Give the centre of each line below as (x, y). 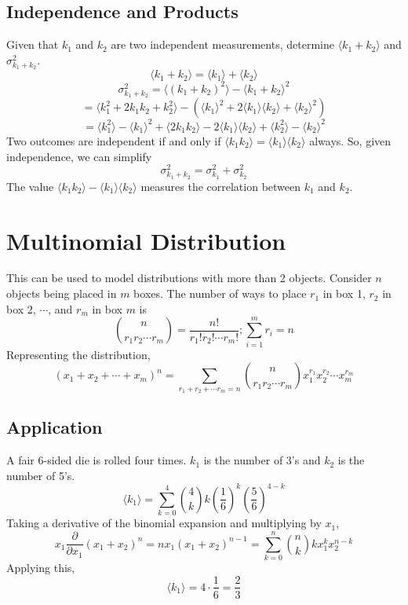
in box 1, (344, 293)
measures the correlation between (221, 186)
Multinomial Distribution (146, 240)
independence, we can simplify (79, 156)
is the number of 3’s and (262, 460)
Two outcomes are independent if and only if (114, 140)
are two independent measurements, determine (222, 44)
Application (55, 427)
